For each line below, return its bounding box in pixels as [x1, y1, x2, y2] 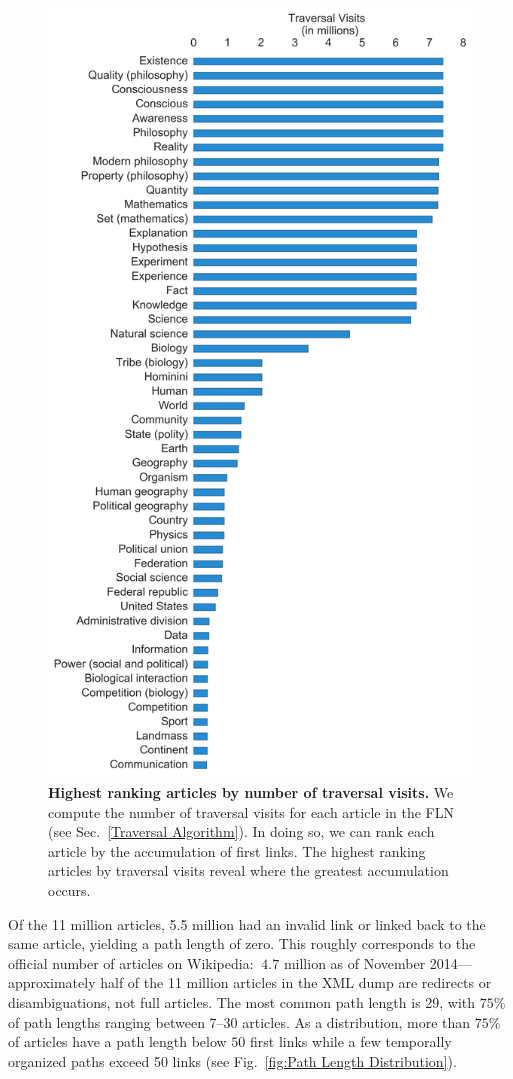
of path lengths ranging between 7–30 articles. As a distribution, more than [8, 1011, 471, 1032]
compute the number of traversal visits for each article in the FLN [48, 801, 455, 822]
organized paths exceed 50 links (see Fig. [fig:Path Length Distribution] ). [8, 1050, 457, 1071]
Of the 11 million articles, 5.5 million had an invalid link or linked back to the [8, 913, 486, 934]
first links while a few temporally [249, 1031, 452, 1052]
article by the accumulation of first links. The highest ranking [48, 840, 426, 861]
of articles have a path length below [8, 1031, 227, 1052]
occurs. [48, 879, 91, 900]
